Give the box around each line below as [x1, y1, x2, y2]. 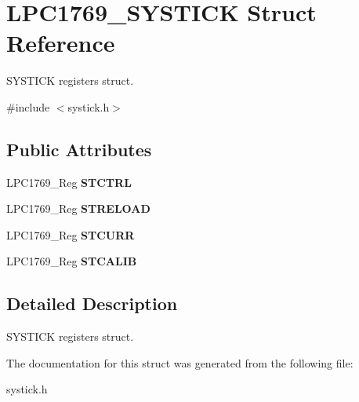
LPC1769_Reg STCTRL [6, 174, 132, 190]
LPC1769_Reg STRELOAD [6, 200, 150, 217]
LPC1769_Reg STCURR [6, 226, 135, 243]
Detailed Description [6, 291, 178, 316]
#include [6, 98, 50, 115]
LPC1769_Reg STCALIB [6, 253, 137, 269]
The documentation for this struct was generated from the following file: [6, 354, 354, 371]
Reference [6, 27, 115, 59]
